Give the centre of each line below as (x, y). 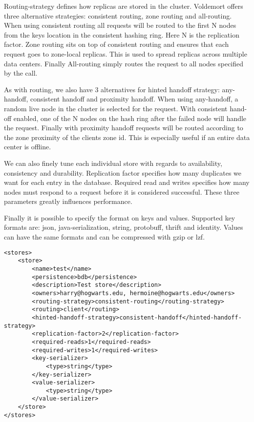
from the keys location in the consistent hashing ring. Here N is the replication (122, 34)
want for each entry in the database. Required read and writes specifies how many (127, 182)
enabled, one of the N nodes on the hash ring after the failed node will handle (130, 118)
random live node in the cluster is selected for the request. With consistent (116, 108)
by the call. (21, 73)
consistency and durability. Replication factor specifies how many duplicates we (123, 172)
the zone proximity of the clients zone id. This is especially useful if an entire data (127, 137)
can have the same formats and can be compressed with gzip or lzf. (105, 237)
